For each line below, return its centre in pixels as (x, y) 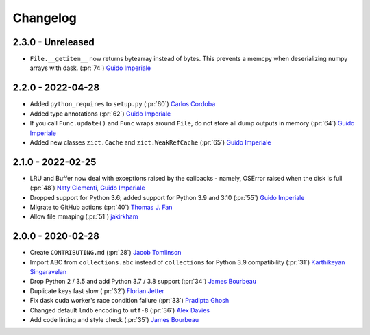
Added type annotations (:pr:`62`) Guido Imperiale (100, 114)
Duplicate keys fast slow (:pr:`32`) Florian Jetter (97, 290)
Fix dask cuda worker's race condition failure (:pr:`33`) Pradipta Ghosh (129, 301)
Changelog (45, 18)
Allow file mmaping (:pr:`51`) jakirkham (84, 216)
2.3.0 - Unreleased (54, 42)
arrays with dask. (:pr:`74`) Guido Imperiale (90, 68)
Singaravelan (48, 272)
